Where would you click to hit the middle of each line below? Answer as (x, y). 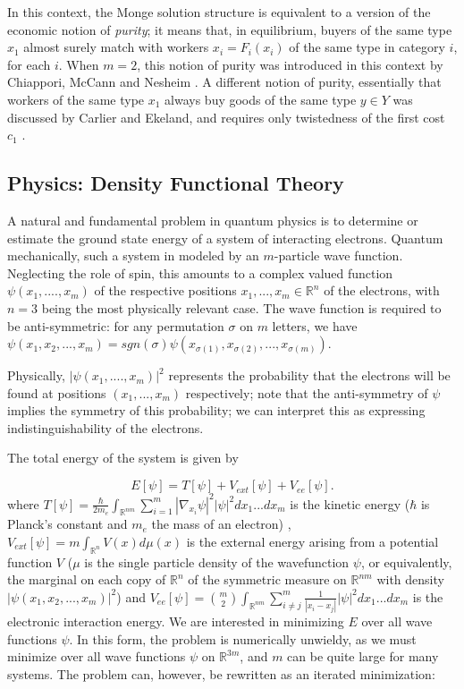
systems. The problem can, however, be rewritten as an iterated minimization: (221, 674)
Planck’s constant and (67, 524)
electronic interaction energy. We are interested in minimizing (176, 621)
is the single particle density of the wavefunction (217, 561)
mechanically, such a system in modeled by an (133, 255)
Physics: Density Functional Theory (176, 183)
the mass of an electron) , (221, 524)
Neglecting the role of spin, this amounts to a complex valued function (200, 272)
